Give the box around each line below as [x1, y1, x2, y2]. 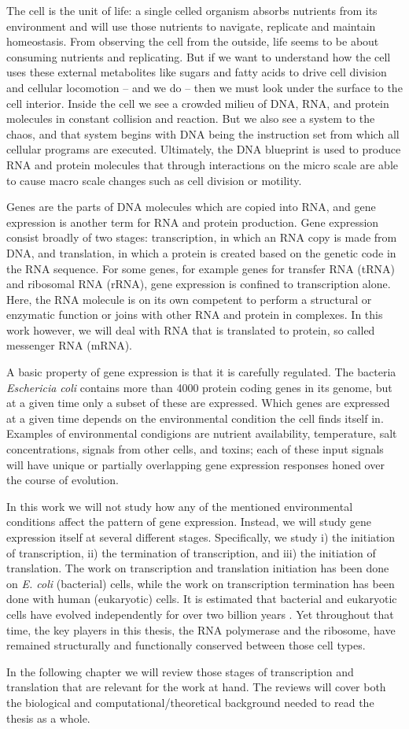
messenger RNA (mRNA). [6, 337, 132, 353]
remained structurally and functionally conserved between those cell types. [6, 637, 366, 653]
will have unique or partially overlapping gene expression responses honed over [6, 456, 385, 472]
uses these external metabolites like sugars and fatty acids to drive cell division [6, 64, 387, 80]
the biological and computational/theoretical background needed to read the [6, 694, 374, 710]
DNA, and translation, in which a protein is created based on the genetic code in [6, 244, 396, 261]
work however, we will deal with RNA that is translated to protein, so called [6, 321, 375, 338]
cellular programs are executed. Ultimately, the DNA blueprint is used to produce [6, 141, 401, 157]
